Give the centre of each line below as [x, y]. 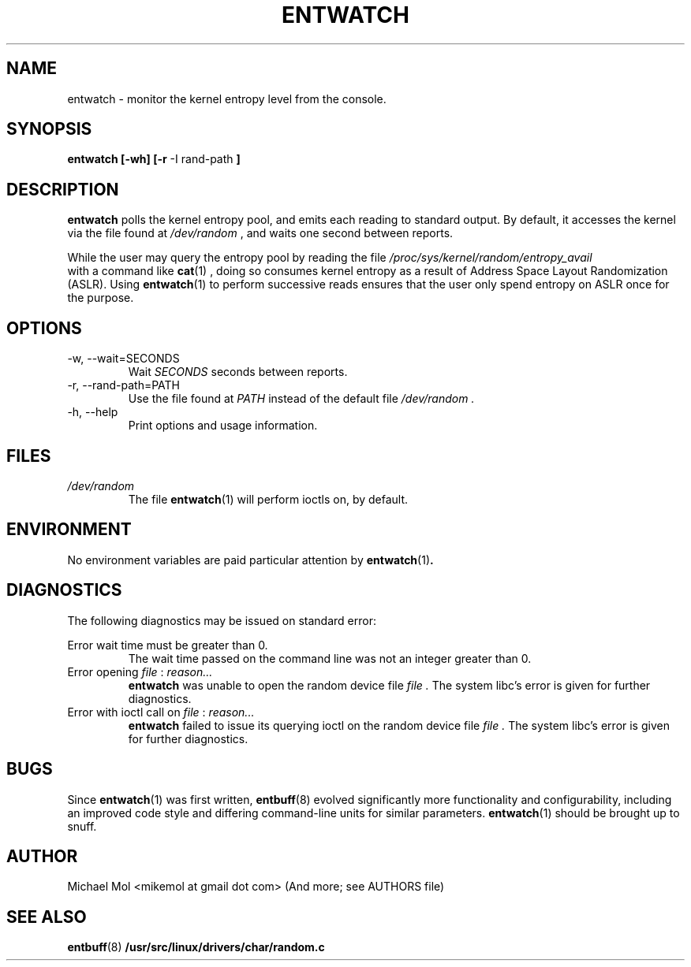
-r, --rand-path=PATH [124, 385]
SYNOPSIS [49, 129]
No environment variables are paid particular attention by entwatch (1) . [250, 560]
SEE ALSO [47, 917]
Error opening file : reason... [140, 671]
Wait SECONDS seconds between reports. [238, 372]
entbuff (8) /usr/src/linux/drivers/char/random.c [196, 947]
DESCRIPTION [63, 189]
